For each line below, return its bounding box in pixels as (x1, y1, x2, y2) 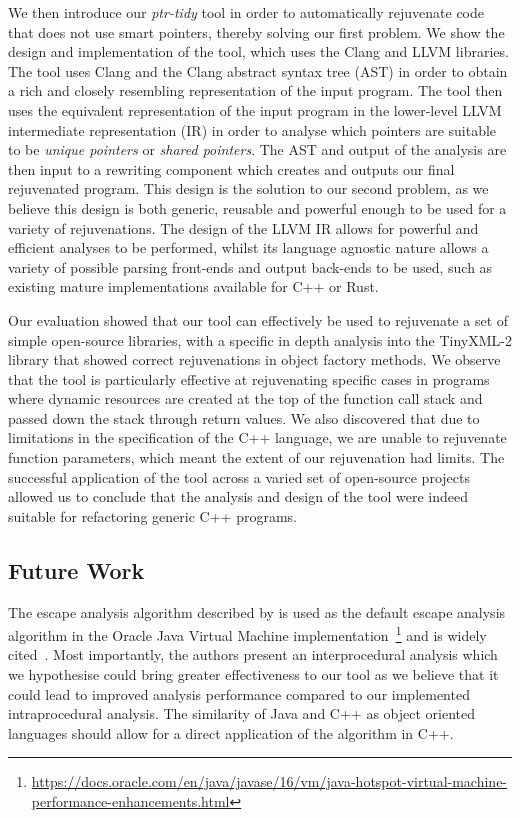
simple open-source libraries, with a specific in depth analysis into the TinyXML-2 (8, 329, 512, 350)
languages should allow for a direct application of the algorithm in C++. (8, 722, 454, 743)
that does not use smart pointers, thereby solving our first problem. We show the (8, 21, 505, 42)
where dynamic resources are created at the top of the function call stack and (8, 388, 483, 409)
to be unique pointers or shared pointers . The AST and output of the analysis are (8, 139, 507, 160)
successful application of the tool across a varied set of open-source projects (8, 466, 470, 487)
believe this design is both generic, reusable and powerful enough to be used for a (8, 197, 507, 218)
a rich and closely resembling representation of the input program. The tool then (8, 80, 503, 101)
